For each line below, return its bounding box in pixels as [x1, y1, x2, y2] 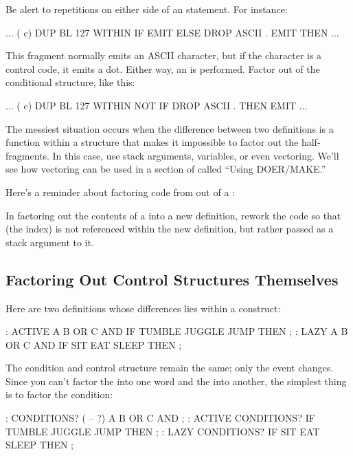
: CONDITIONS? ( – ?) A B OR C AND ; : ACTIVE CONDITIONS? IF [5, 411, 315, 425]
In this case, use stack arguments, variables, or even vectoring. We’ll [52, 148, 339, 162]
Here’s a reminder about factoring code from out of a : [5, 184, 235, 199]
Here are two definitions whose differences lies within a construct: [5, 301, 281, 315]
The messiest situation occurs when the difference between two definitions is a [5, 121, 334, 135]
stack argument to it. [5, 235, 94, 249]
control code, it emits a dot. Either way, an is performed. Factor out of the [5, 61, 320, 76]
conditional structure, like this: [5, 75, 135, 89]
